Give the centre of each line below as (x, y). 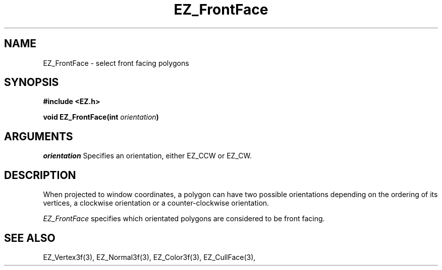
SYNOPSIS (32, 82)
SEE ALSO (30, 238)
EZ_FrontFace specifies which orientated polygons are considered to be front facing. (184, 219)
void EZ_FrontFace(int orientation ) (101, 117)
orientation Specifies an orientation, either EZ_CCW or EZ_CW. (147, 156)
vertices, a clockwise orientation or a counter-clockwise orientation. (156, 203)
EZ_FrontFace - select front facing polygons (116, 63)
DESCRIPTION (40, 175)
